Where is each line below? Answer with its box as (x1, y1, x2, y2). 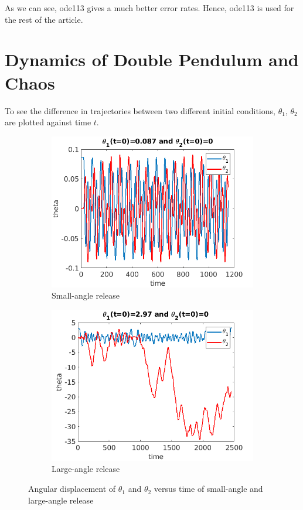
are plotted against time (5, 116, 91, 128)
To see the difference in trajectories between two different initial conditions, (5, 104, 275, 117)
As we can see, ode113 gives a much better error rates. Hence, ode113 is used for (5, 2, 294, 13)
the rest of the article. (5, 13, 83, 25)
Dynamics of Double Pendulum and (5, 47, 299, 71)
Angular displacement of (28, 482, 116, 495)
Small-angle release (52, 289, 120, 302)
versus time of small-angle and (154, 482, 263, 495)
